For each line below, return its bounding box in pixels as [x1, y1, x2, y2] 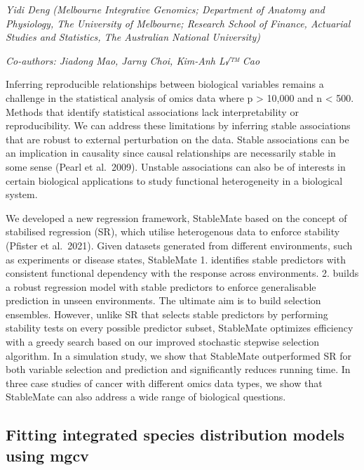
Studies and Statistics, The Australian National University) [6, 30, 260, 44]
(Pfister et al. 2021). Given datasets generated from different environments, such [6, 237, 353, 252]
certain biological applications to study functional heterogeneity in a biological [6, 173, 343, 188]
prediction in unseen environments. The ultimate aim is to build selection [6, 293, 321, 308]
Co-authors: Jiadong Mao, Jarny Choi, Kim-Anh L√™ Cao [6, 53, 260, 67]
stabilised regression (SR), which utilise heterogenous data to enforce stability [6, 224, 340, 239]
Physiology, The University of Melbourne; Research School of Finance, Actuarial [6, 15, 351, 30]
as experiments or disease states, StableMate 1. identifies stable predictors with [6, 252, 346, 266]
